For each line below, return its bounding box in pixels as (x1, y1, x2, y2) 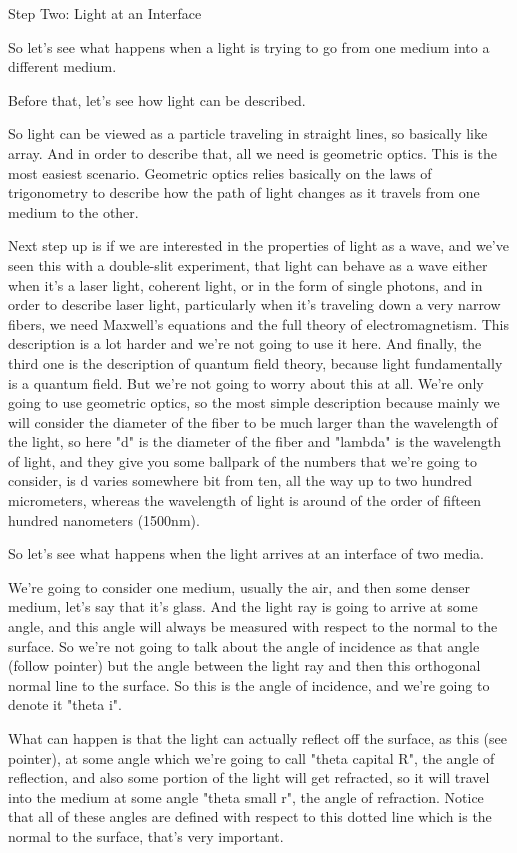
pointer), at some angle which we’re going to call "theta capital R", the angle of (8, 747, 495, 768)
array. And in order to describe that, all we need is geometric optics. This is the (8, 142, 498, 163)
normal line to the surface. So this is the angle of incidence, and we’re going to (8, 674, 490, 695)
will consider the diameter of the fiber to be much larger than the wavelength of (8, 411, 498, 432)
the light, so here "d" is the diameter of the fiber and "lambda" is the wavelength (8, 431, 501, 452)
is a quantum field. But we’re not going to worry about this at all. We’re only (8, 372, 484, 393)
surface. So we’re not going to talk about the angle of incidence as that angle (8, 635, 480, 656)
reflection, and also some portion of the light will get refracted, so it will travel (8, 767, 490, 788)
